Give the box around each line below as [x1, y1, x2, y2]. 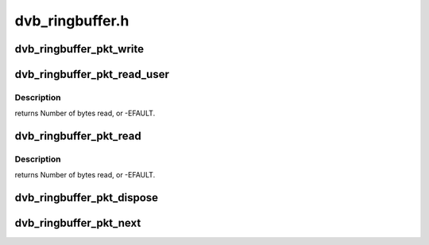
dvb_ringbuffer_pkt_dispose [14, 191, 159, 204]
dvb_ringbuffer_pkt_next [14, 216, 141, 230]
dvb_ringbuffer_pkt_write [14, 42, 145, 56]
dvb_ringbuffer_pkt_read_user [14, 68, 170, 81]
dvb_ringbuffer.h [14, 12, 129, 29]
